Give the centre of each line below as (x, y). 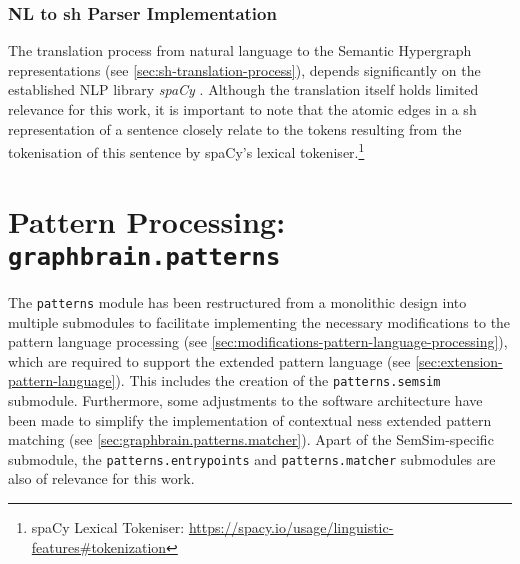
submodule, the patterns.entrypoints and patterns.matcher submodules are (252, 458)
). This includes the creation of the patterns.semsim (278, 380)
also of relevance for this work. (101, 478)
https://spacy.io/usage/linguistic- (291, 527)
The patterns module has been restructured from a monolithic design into (237, 301)
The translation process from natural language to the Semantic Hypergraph (240, 50)
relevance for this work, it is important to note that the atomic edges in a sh (242, 109)
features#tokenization (99, 546)
